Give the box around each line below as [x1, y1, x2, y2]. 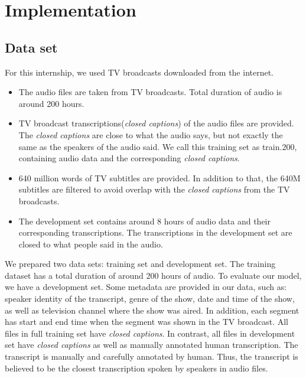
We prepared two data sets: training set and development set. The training [5, 258, 276, 270]
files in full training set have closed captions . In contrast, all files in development [5, 327, 295, 339]
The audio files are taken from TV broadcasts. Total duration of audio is [18, 86, 282, 98]
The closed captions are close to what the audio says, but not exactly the [18, 128, 283, 141]
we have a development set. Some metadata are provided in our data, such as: [5, 281, 287, 293]
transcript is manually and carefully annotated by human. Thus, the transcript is [5, 350, 298, 363]
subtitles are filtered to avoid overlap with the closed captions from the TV [18, 183, 290, 195]
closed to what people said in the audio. [18, 237, 163, 250]
